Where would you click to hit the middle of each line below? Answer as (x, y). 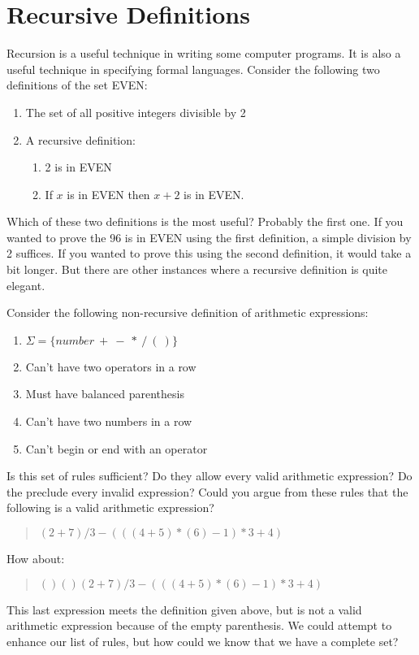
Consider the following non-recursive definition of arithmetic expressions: (188, 312)
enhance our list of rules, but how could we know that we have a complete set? (203, 641)
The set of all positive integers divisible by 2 (136, 112)
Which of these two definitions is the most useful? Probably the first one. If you (205, 221)
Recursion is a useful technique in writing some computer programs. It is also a (204, 53)
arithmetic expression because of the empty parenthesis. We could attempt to (199, 625)
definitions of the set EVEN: (77, 85)
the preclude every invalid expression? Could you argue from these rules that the (207, 491)
